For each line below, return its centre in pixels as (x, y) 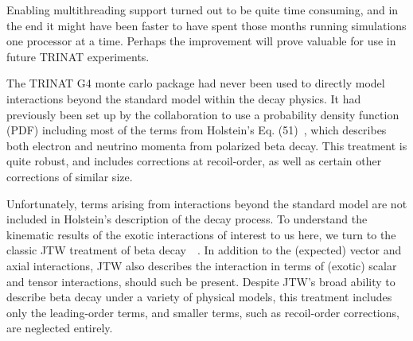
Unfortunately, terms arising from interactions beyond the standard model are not (207, 203)
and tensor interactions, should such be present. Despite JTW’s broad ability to (201, 281)
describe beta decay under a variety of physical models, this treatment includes (199, 297)
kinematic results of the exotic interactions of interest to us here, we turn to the (201, 234)
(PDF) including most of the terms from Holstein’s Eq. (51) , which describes (197, 130)
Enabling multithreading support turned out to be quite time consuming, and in (203, 10)
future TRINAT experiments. (78, 56)
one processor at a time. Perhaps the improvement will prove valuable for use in (201, 41)
